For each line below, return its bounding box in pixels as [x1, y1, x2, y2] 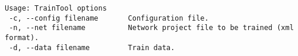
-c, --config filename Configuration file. [9, 14, 209, 22]
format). [5, 33, 39, 42]
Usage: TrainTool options [5, 4, 107, 12]
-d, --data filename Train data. [9, 43, 175, 52]
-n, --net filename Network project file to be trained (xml [9, 24, 294, 32]
